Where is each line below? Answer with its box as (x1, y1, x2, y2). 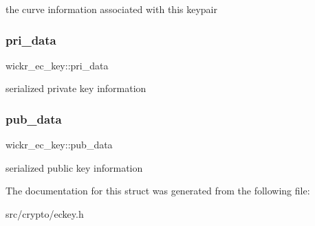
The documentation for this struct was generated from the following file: (6, 183, 310, 198)
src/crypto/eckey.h (6, 207, 84, 221)
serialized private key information (6, 81, 146, 95)
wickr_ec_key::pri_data (6, 58, 109, 72)
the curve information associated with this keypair (6, 2, 217, 16)
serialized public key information (6, 160, 143, 174)
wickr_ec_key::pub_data (6, 137, 113, 152)
